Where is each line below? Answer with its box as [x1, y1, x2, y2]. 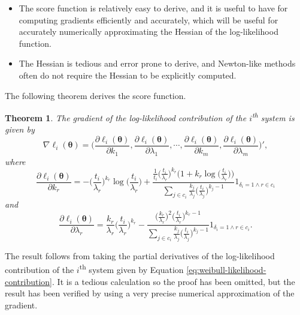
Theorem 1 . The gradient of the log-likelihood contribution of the [5, 111, 247, 124]
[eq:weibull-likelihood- [186, 263, 266, 276]
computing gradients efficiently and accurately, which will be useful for [19, 13, 278, 26]
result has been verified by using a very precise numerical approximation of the [5, 287, 295, 299]
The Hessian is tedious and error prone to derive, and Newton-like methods [19, 57, 296, 70]
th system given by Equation [79, 262, 184, 276]
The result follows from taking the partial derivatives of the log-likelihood [5, 249, 275, 262]
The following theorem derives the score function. [5, 89, 186, 101]
